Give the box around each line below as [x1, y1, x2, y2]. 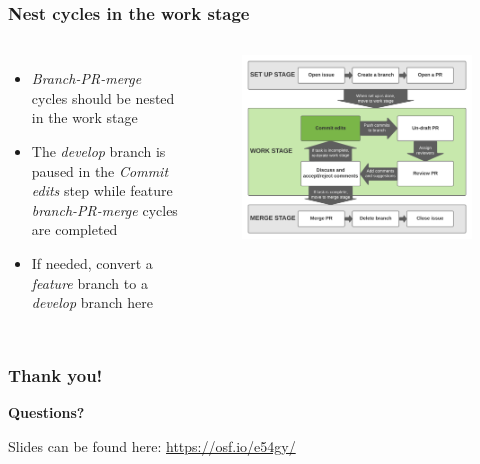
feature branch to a [31, 272, 148, 293]
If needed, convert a [31, 252, 153, 273]
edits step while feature [31, 180, 173, 201]
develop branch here [31, 292, 153, 313]
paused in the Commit [31, 160, 169, 181]
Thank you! [8, 362, 103, 387]
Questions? [8, 401, 85, 422]
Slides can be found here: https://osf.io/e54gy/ [8, 435, 296, 456]
